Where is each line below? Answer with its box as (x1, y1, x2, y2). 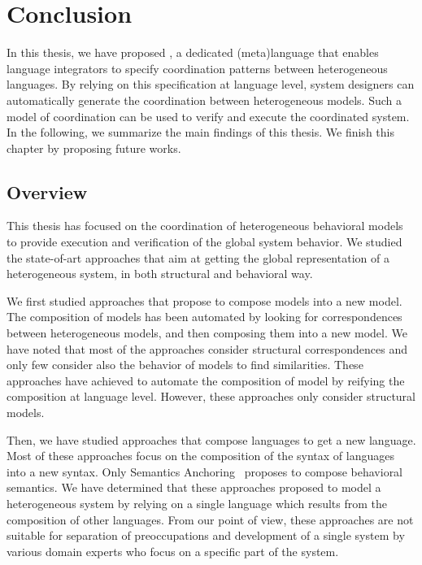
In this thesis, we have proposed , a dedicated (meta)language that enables (7, 44, 379, 61)
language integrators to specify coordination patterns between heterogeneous (7, 59, 388, 76)
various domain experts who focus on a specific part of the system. (7, 542, 339, 559)
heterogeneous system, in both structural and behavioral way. (7, 265, 313, 282)
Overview (7, 179, 88, 204)
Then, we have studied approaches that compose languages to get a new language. (7, 431, 416, 448)
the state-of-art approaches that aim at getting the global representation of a (7, 249, 389, 266)
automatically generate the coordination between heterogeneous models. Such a (7, 91, 402, 108)
